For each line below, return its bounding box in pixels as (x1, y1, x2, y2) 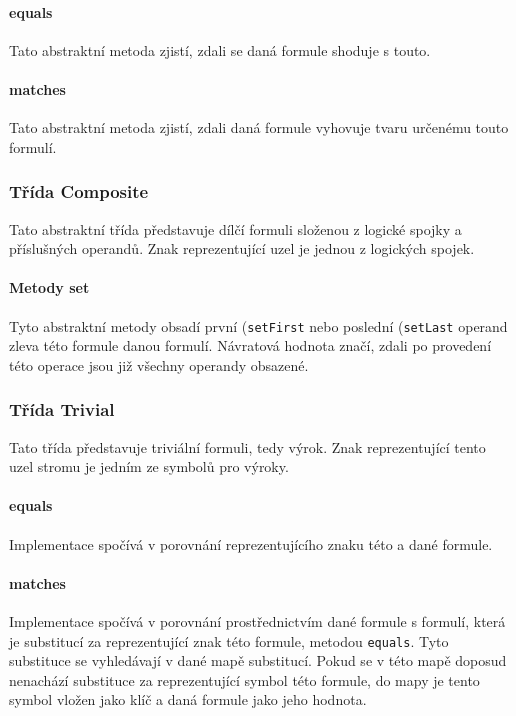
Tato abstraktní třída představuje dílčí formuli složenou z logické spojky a (9, 218, 462, 239)
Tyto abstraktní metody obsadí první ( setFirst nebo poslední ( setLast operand (9, 315, 508, 336)
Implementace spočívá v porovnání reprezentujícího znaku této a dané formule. (9, 533, 493, 554)
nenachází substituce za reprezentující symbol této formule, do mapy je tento (9, 669, 480, 690)
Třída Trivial (9, 397, 115, 422)
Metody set (9, 277, 90, 298)
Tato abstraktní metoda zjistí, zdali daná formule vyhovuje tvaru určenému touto (9, 117, 509, 138)
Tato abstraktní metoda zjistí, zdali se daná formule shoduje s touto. (9, 39, 431, 60)
